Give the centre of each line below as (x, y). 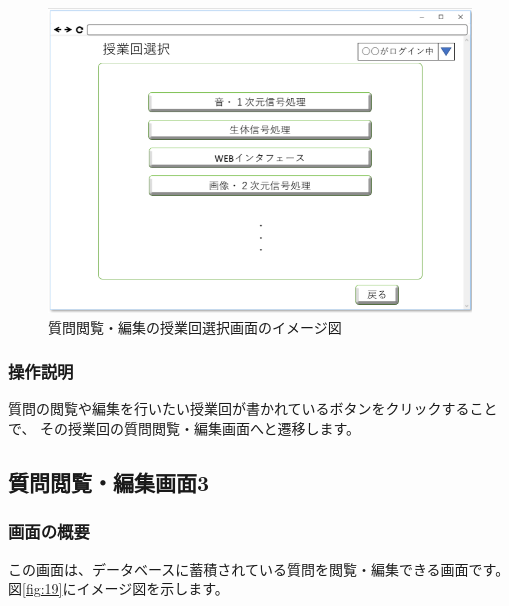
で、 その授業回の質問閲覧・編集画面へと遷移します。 (184, 428)
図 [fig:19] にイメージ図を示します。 (118, 588)
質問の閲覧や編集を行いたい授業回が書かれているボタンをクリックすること (253, 408)
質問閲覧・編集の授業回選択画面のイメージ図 (195, 326)
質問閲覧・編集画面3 (109, 482)
